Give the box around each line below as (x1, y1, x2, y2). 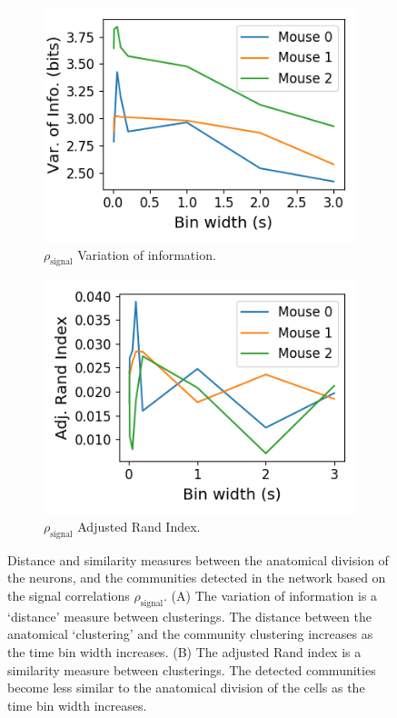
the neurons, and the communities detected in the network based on (7, 568, 386, 587)
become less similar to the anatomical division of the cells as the (7, 678, 365, 697)
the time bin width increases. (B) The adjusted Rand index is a (7, 642, 362, 661)
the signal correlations (7, 585, 130, 604)
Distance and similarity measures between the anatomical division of (7, 550, 389, 569)
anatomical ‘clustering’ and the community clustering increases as (7, 624, 373, 643)
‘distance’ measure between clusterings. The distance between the (7, 606, 372, 625)
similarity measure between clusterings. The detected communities (7, 660, 376, 679)
